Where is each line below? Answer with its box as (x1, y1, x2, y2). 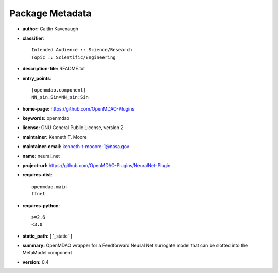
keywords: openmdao (22, 115, 69, 121)
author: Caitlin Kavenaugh (22, 26, 78, 32)
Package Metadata (9, 8, 92, 19)
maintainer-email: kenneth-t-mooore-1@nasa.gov (22, 143, 130, 150)
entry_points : (22, 75, 51, 81)
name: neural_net (22, 153, 60, 159)
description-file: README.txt (22, 66, 85, 72)
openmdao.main (31, 184, 67, 190)
